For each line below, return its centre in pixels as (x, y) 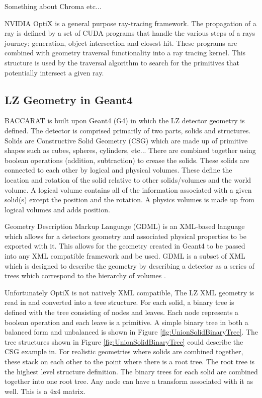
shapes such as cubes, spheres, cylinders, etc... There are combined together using (130, 150)
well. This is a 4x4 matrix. (45, 391)
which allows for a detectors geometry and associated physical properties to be (125, 236)
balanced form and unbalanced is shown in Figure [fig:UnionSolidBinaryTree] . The (132, 332)
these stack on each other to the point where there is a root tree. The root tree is (130, 362)
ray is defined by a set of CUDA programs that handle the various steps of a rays (130, 33)
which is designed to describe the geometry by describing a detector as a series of (129, 265)
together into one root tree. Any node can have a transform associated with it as (129, 381)
